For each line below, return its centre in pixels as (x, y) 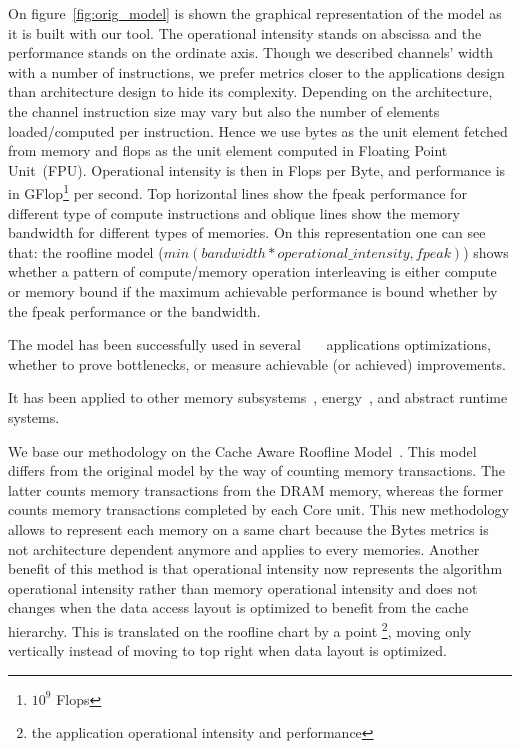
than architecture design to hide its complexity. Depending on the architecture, (250, 91)
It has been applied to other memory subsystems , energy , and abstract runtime (258, 397)
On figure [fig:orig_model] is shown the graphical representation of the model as (255, 13)
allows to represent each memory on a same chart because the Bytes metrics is (248, 528)
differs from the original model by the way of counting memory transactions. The (257, 470)
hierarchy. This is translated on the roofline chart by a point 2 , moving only (240, 629)
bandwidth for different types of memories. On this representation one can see (247, 232)
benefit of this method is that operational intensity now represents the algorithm (255, 568)
